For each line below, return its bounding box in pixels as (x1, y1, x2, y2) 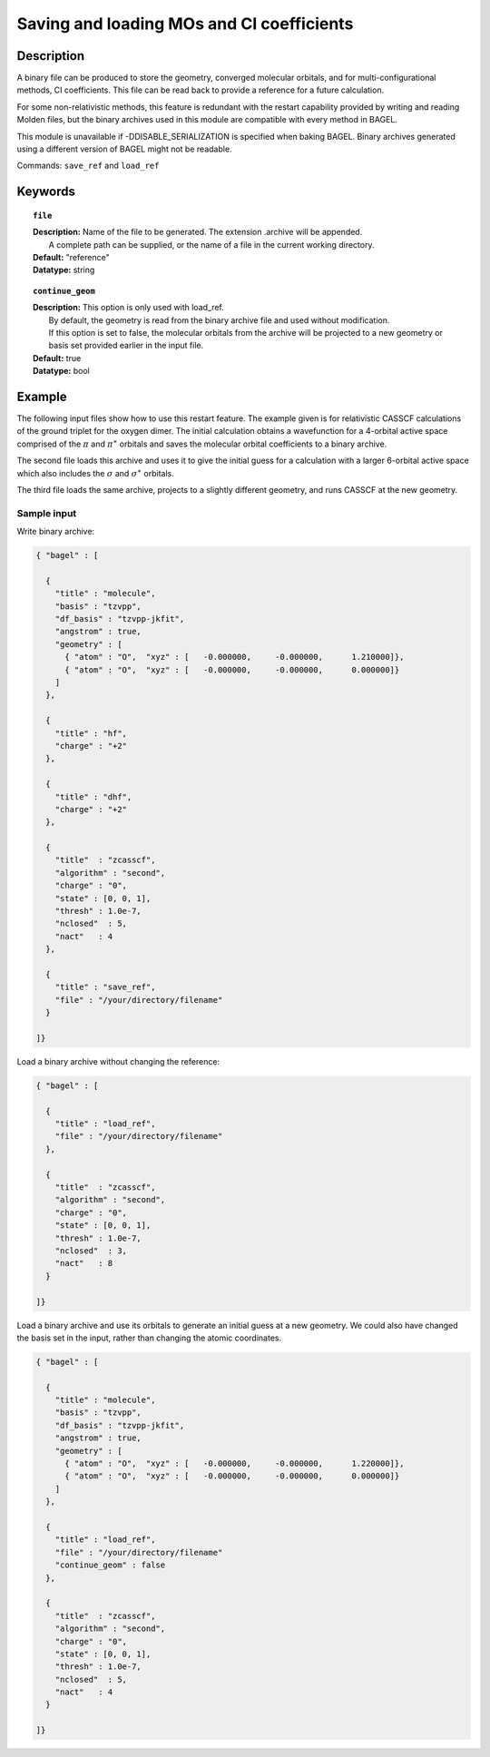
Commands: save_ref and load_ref (16, 160, 160, 172)
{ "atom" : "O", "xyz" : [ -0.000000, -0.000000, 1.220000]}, (64, 1458, 405, 1469)
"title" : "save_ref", (54, 982, 156, 993)
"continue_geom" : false (54, 1560, 166, 1570)
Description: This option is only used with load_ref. (33, 302, 224, 313)
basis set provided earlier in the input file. (48, 340, 204, 351)
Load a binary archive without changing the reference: (16, 1055, 220, 1066)
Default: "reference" (33, 251, 110, 262)
